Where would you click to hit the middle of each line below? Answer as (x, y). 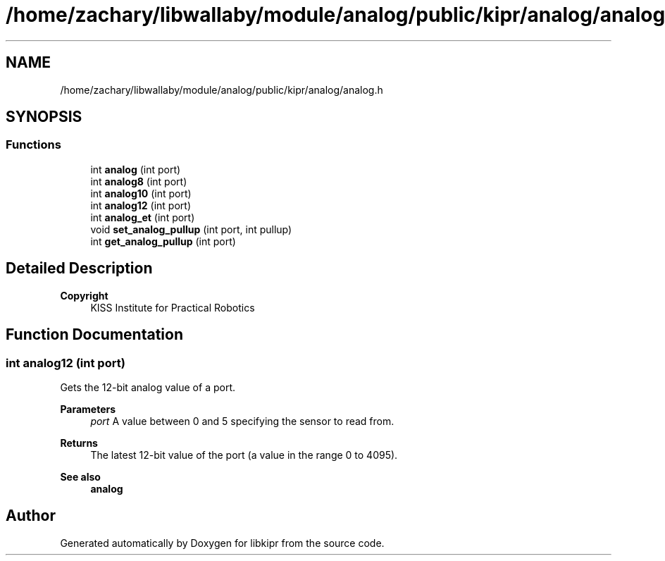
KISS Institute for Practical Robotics (173, 307)
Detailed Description (79, 269)
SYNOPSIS (44, 117)
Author (31, 516)
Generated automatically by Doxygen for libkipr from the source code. (222, 543)
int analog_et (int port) (143, 217)
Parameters (88, 409)
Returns (79, 443)
